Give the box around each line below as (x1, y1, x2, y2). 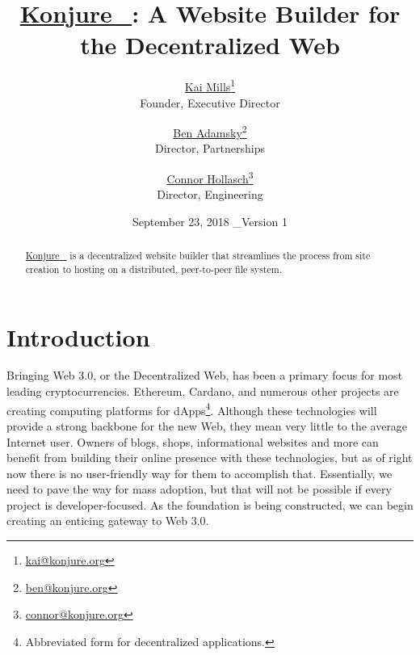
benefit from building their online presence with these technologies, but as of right (6, 449, 413, 466)
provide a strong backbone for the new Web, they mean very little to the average (6, 417, 408, 434)
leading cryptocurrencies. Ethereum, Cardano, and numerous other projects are (6, 383, 399, 400)
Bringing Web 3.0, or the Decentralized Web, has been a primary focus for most (6, 367, 403, 384)
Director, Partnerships (154, 140, 266, 157)
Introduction (6, 320, 150, 353)
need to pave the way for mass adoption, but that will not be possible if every (6, 481, 392, 498)
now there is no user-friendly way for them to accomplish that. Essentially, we (6, 464, 393, 481)
